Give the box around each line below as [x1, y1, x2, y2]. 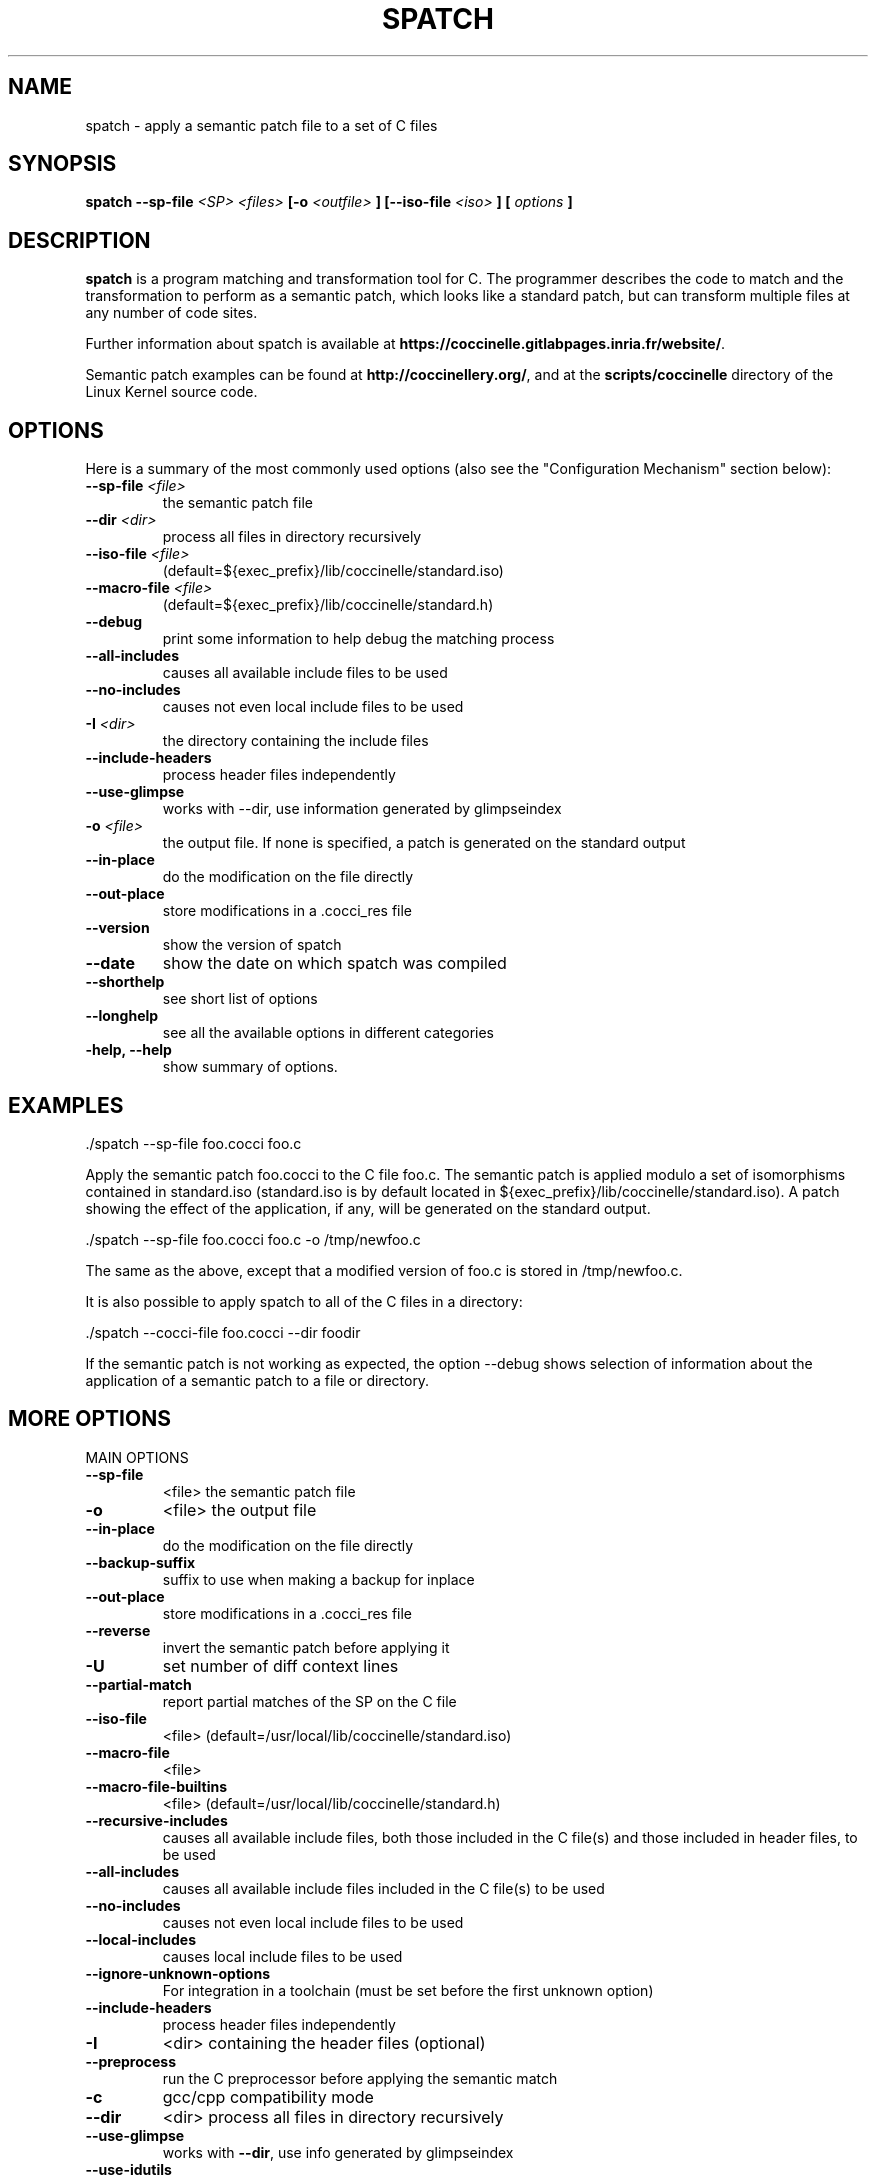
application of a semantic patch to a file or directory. [85, 1371, 430, 1389]
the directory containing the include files [162, 732, 429, 750]
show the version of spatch [162, 936, 342, 954]
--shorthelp [85, 973, 165, 991]
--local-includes [85, 1930, 196, 1948]
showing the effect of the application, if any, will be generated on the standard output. [85, 1199, 651, 1217]
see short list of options [162, 990, 318, 1008]
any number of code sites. [85, 304, 258, 322]
